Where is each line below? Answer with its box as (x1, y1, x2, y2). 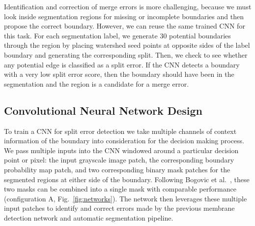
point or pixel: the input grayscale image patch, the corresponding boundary (4, 155, 234, 165)
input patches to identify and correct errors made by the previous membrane (4, 203, 235, 213)
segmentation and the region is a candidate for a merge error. (4, 78, 189, 89)
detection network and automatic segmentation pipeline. (4, 212, 173, 223)
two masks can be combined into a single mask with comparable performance (4, 184, 236, 194)
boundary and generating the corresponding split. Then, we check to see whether (4, 49, 248, 60)
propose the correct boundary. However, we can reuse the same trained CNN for (4, 21, 245, 31)
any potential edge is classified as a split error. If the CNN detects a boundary (4, 59, 240, 69)
